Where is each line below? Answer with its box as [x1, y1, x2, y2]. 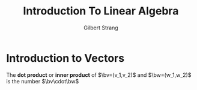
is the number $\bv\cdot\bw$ [6, 77, 79, 85]
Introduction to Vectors [6, 51, 125, 65]
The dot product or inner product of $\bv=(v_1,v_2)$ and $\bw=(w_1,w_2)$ [6, 71, 192, 79]
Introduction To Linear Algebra [23, 4, 179, 18]
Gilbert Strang [83, 24, 118, 31]
